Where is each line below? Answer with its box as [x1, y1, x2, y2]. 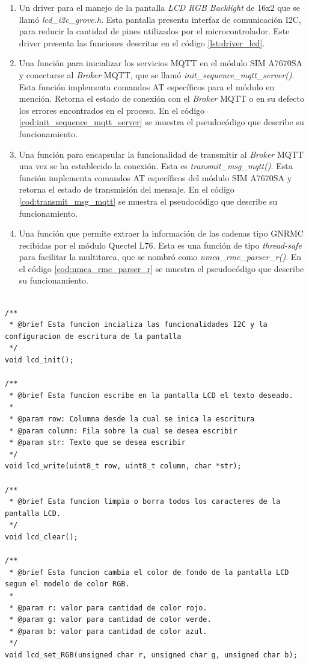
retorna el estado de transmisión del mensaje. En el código [19, 183, 234, 196]
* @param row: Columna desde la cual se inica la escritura [9, 415, 255, 423]
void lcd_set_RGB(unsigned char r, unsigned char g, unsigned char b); [5, 650, 298, 659]
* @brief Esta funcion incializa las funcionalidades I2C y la [9, 320, 268, 329]
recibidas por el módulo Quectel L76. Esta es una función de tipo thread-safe [19, 238, 302, 251]
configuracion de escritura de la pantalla [5, 332, 182, 341]
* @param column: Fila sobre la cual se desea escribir [9, 426, 237, 435]
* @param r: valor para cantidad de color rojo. [9, 603, 207, 612]
